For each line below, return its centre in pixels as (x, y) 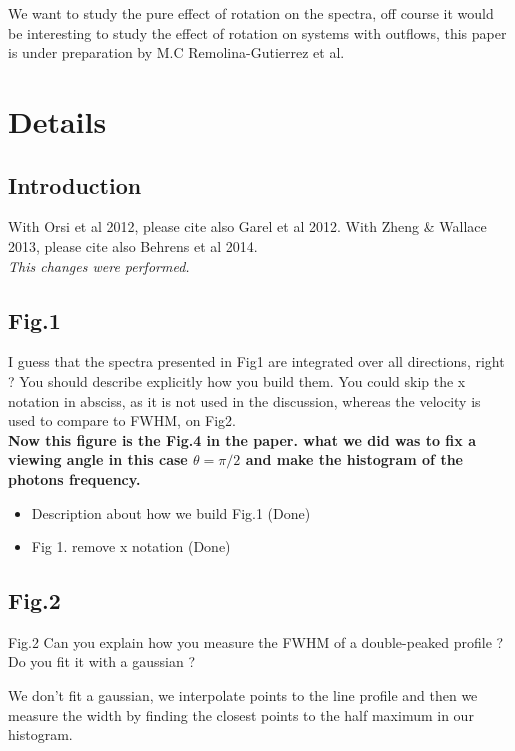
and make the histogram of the (354, 459)
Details (57, 120)
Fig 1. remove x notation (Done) (131, 546)
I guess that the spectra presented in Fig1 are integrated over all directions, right (256, 361)
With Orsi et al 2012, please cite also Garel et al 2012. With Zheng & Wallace (247, 226)
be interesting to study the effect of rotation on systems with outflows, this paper (257, 32)
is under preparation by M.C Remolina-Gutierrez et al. (176, 52)
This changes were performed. (99, 265)
